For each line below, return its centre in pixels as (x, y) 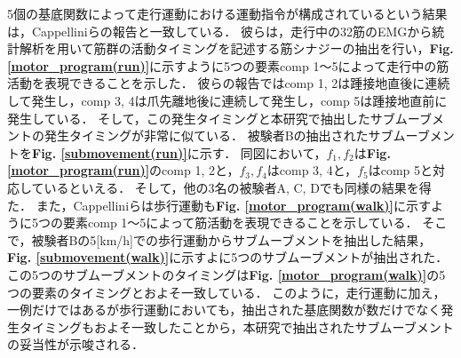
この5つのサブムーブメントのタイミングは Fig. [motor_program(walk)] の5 (227, 274)
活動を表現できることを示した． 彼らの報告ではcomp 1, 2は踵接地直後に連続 (229, 83)
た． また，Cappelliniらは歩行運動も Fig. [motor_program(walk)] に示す (219, 205)
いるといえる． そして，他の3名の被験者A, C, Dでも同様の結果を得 (238, 187)
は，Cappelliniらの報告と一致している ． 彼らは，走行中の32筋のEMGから (220, 31)
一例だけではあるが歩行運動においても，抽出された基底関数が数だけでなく (224, 310)
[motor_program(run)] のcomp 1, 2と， (123, 170)
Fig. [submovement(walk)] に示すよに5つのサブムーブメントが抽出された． (228, 257)
